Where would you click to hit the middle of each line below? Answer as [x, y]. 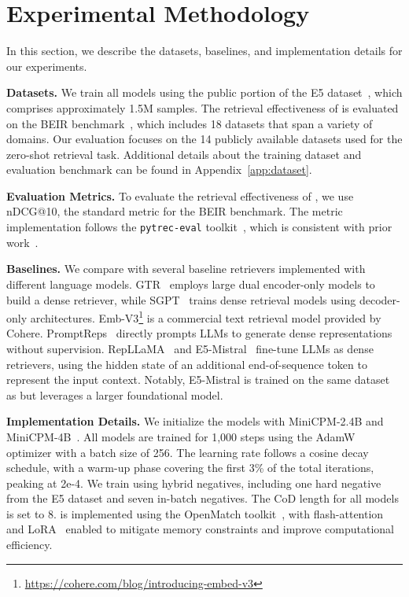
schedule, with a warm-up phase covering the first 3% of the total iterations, [190, 468]
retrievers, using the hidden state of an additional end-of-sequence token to [187, 364]
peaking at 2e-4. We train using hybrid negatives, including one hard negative [194, 483]
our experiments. [47, 66]
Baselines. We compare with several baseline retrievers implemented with [186, 269]
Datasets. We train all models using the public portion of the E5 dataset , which [204, 92]
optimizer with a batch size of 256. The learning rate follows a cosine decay [188, 452]
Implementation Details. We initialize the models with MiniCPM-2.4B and [195, 421]
